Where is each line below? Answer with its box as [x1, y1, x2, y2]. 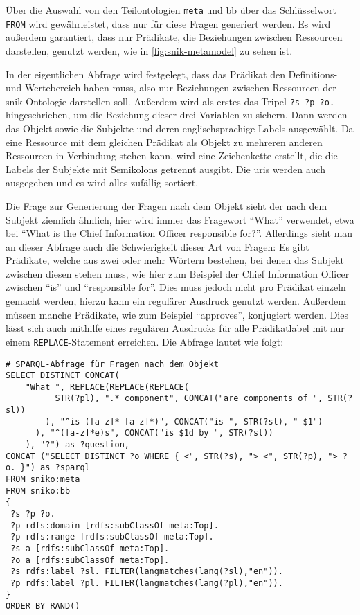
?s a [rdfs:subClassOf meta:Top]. [10, 544, 170, 553]
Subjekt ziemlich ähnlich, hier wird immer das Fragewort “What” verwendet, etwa [6, 212, 354, 226]
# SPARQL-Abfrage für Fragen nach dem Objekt [6, 359, 219, 369]
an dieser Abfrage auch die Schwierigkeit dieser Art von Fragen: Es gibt [6, 239, 309, 253]
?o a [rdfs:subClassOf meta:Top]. [10, 555, 170, 565]
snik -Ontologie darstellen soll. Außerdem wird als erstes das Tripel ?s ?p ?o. [6, 93, 335, 108]
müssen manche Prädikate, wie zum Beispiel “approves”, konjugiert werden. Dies [6, 307, 348, 321]
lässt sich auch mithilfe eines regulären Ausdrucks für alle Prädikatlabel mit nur [6, 321, 345, 335]
